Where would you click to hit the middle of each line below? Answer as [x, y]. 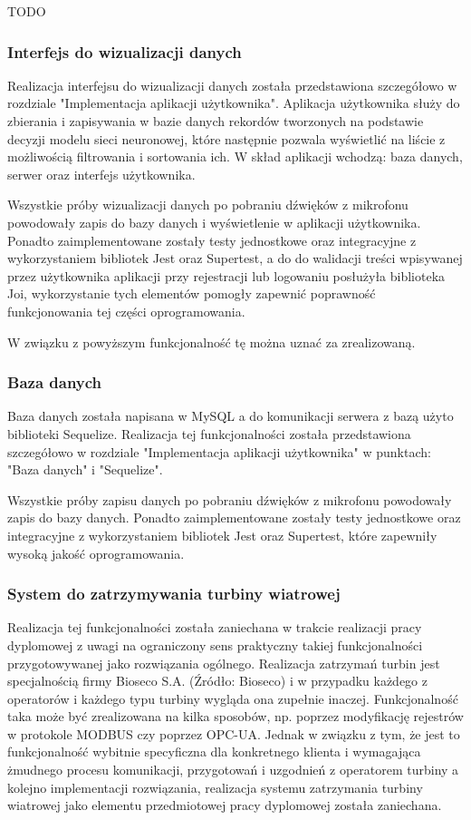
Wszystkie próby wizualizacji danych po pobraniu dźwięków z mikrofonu [208, 205]
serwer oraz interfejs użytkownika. [101, 174]
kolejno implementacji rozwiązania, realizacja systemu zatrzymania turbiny [215, 787]
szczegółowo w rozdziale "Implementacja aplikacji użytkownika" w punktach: [219, 451]
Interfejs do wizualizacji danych [125, 51]
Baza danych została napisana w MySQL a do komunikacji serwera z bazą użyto [231, 416]
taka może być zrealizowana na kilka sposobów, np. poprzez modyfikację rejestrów [235, 716]
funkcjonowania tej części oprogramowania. [126, 311]
